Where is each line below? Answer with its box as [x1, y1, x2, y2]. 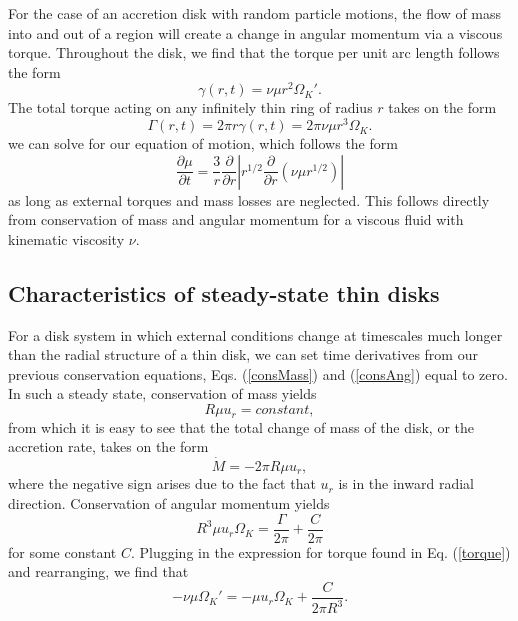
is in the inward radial [338, 473, 474, 494]
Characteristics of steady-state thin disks [8, 277, 440, 308]
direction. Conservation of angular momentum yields [8, 492, 330, 513]
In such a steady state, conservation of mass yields [8, 383, 317, 404]
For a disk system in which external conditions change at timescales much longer [8, 324, 503, 345]
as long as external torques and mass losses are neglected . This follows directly [8, 189, 490, 210]
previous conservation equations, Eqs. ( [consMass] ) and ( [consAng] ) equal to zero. [8, 363, 508, 384]
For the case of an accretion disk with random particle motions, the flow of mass [8, 3, 502, 23]
